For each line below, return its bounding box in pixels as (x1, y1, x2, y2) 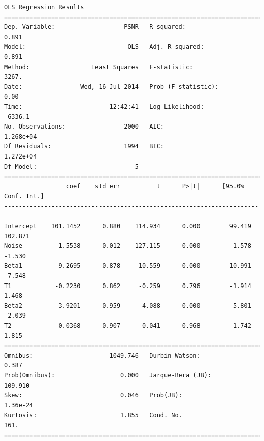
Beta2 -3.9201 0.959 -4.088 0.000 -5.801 (4, 302, 251, 309)
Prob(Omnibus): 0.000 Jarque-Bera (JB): (4, 371, 212, 379)
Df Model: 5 (4, 163, 139, 170)
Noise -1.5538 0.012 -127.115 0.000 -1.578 (4, 242, 251, 250)
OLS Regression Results (4, 4, 84, 11)
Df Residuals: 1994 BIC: (4, 143, 164, 150)
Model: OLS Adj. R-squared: (4, 43, 204, 51)
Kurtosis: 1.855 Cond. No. (4, 412, 182, 419)
